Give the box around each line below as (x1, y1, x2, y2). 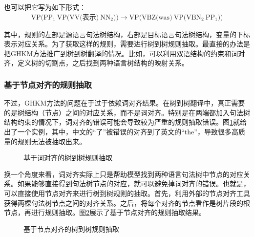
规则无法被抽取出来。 (17, 136, 86, 146)
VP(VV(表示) (57, 14, 99, 21)
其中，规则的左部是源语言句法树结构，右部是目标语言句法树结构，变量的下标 (4, 29, 250, 39)
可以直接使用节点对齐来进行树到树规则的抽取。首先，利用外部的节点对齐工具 (4, 188, 250, 198)
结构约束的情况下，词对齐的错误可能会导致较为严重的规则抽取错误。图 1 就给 (4, 117, 247, 127)
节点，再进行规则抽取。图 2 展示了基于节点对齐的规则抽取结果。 (4, 207, 206, 217)
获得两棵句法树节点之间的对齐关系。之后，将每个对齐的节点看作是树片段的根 (4, 197, 250, 208)
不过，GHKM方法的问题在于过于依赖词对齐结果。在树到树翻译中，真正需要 (4, 98, 245, 108)
